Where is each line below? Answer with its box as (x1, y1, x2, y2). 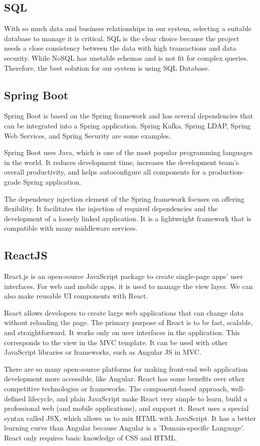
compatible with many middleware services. (4, 223, 138, 233)
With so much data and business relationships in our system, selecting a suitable (4, 23, 251, 34)
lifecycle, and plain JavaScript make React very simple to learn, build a (28, 393, 247, 403)
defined (4, 393, 26, 403)
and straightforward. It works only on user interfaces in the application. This (4, 327, 240, 338)
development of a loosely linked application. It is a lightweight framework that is (4, 213, 251, 223)
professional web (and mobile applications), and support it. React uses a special (4, 403, 249, 413)
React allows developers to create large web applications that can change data (4, 307, 244, 318)
